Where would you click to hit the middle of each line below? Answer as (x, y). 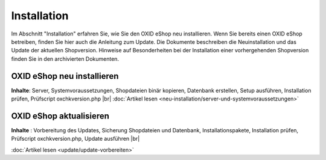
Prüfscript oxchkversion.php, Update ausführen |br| (75, 139)
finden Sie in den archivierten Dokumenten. (65, 59)
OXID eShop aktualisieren (60, 116)
